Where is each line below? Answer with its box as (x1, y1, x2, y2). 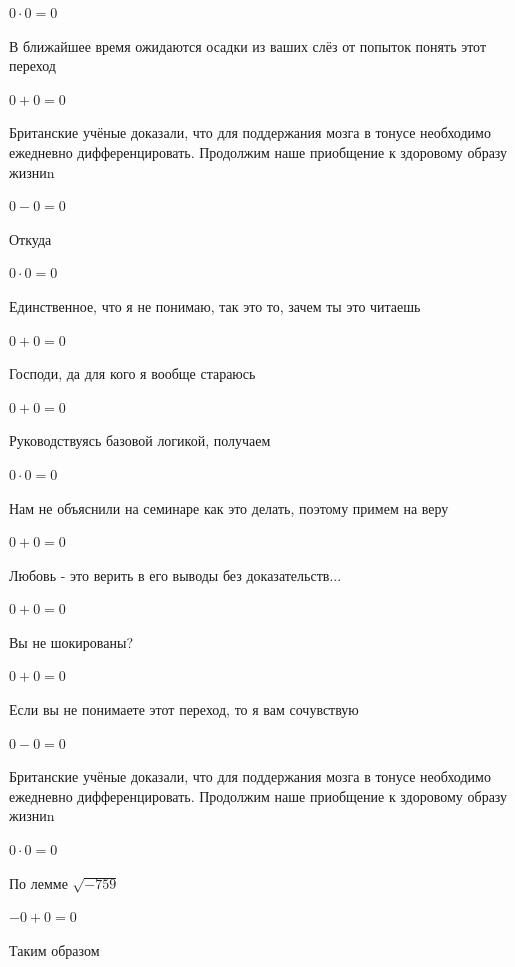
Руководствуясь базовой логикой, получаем (9, 430, 271, 451)
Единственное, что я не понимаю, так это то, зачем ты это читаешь (9, 295, 421, 316)
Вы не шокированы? (9, 631, 133, 652)
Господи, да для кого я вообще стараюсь (9, 363, 256, 384)
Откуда (9, 228, 52, 249)
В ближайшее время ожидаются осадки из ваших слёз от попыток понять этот (9, 35, 487, 56)
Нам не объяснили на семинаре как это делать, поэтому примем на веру (9, 497, 449, 518)
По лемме (9, 872, 68, 893)
